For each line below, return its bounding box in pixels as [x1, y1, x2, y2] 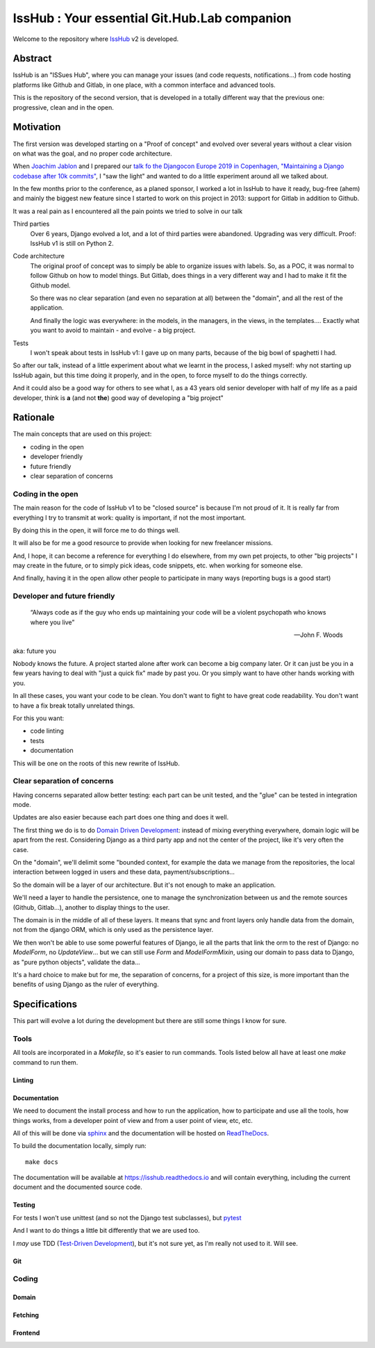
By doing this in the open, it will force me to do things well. [12, 526, 181, 534]
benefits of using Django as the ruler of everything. [12, 980, 159, 989]
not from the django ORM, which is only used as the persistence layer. [12, 926, 214, 934]
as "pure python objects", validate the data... [12, 958, 140, 966]
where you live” [30, 618, 75, 626]
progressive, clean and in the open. [12, 103, 115, 111]
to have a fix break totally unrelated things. [12, 701, 135, 710]
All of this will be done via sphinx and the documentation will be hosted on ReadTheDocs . [12, 1129, 269, 1137]
